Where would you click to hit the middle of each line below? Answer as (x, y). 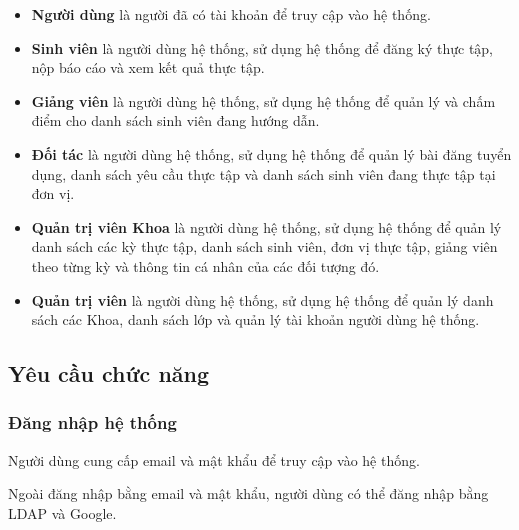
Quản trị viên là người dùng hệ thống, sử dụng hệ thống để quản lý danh (262, 299)
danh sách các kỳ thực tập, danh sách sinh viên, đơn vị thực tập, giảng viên (264, 246)
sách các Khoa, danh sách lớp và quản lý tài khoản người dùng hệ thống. (255, 319)
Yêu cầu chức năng (109, 373)
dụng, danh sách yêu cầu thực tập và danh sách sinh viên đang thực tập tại (263, 173)
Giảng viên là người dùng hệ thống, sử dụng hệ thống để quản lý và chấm (263, 100)
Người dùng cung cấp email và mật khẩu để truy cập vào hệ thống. (214, 459)
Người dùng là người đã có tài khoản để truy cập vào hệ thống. (231, 14)
